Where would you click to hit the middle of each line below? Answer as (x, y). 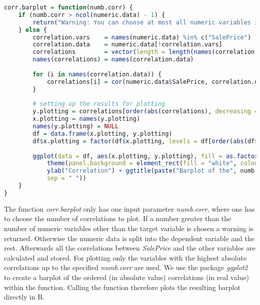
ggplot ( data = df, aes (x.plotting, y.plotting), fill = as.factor (145, 156)
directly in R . (24, 297)
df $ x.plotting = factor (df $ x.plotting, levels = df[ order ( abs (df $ (145, 141)
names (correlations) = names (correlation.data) (113, 60)
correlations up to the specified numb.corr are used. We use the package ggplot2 (126, 267)
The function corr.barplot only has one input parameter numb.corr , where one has (129, 208)
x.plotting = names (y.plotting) (86, 119)
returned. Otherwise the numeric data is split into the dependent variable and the (129, 238)
